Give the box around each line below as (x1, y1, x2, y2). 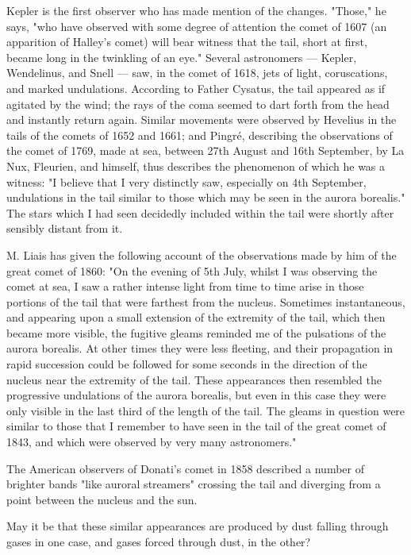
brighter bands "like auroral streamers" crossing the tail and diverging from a (6, 476, 381, 492)
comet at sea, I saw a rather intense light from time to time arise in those (6, 278, 364, 295)
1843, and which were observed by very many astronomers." (6, 434, 297, 450)
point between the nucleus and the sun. (6, 491, 198, 507)
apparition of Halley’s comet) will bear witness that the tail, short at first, (6, 33, 367, 50)
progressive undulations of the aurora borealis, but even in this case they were (6, 387, 386, 403)
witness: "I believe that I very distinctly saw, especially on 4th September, (6, 173, 367, 190)
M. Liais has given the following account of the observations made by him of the (6, 246, 397, 263)
